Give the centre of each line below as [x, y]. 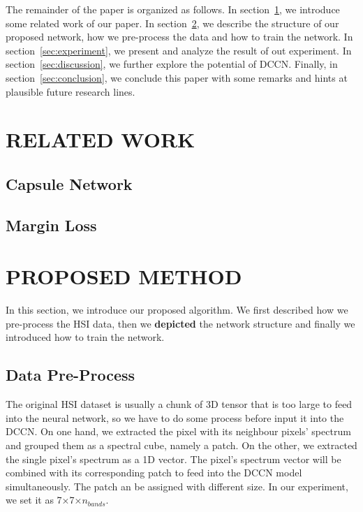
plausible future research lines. [71, 91]
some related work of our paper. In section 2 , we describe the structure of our [172, 23]
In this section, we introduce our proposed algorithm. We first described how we [177, 310]
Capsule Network [69, 183]
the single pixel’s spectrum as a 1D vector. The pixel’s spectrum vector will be [173, 459]
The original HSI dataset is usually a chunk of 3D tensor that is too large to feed [179, 404]
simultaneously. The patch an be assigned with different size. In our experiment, [177, 486]
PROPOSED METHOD [124, 276]
